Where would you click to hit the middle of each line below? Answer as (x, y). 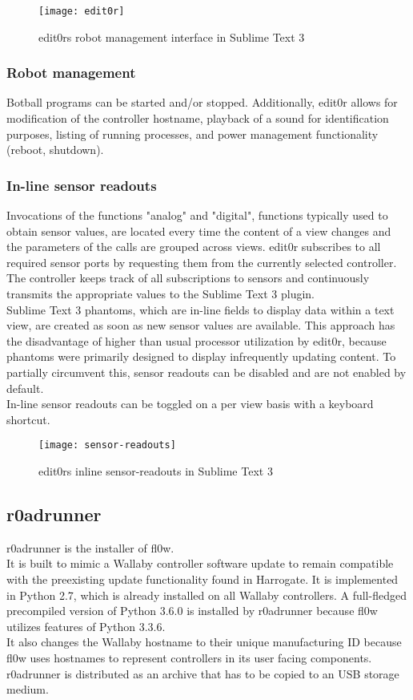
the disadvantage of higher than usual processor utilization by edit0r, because (196, 340)
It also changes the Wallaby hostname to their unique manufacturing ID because (204, 642)
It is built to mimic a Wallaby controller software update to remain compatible (200, 563)
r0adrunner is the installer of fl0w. (90, 547)
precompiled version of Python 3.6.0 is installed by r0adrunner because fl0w (192, 611)
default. (25, 388)
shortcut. (28, 419)
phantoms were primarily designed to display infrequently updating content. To (201, 356)
